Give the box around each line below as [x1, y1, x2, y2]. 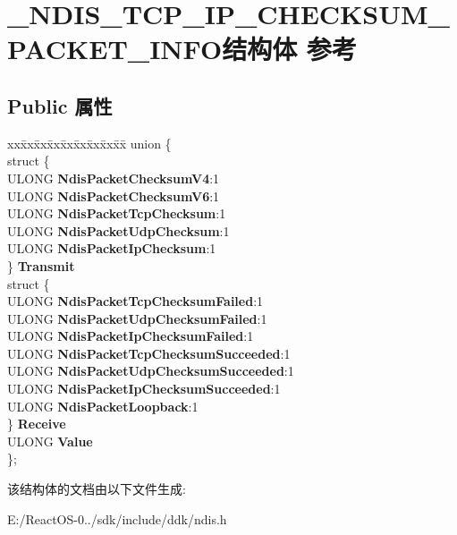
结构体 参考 [222, 30, 357, 67]
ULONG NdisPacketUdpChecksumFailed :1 [7, 309, 267, 327]
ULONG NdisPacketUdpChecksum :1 [7, 221, 230, 240]
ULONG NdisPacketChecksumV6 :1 [7, 186, 220, 205]
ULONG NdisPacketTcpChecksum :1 [7, 204, 226, 223]
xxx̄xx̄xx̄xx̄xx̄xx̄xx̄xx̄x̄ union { [7, 133, 172, 152]
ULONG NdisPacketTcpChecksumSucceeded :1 [7, 344, 291, 362]
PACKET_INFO [7, 30, 223, 67]
